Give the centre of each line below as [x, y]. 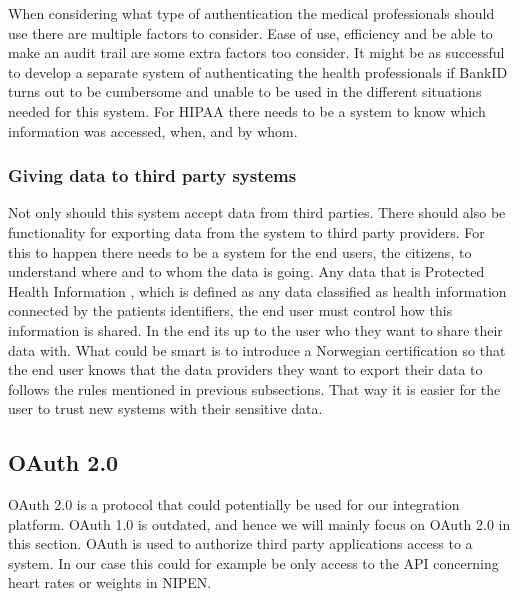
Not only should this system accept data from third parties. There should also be [257, 212]
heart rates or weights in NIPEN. [110, 582]
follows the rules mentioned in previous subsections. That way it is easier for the [254, 388]
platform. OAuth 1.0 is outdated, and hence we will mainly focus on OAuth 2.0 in [259, 523]
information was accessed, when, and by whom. [153, 130]
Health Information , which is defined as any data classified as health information [257, 290]
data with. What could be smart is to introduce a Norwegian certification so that [257, 349]
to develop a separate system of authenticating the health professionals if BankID [258, 71]
